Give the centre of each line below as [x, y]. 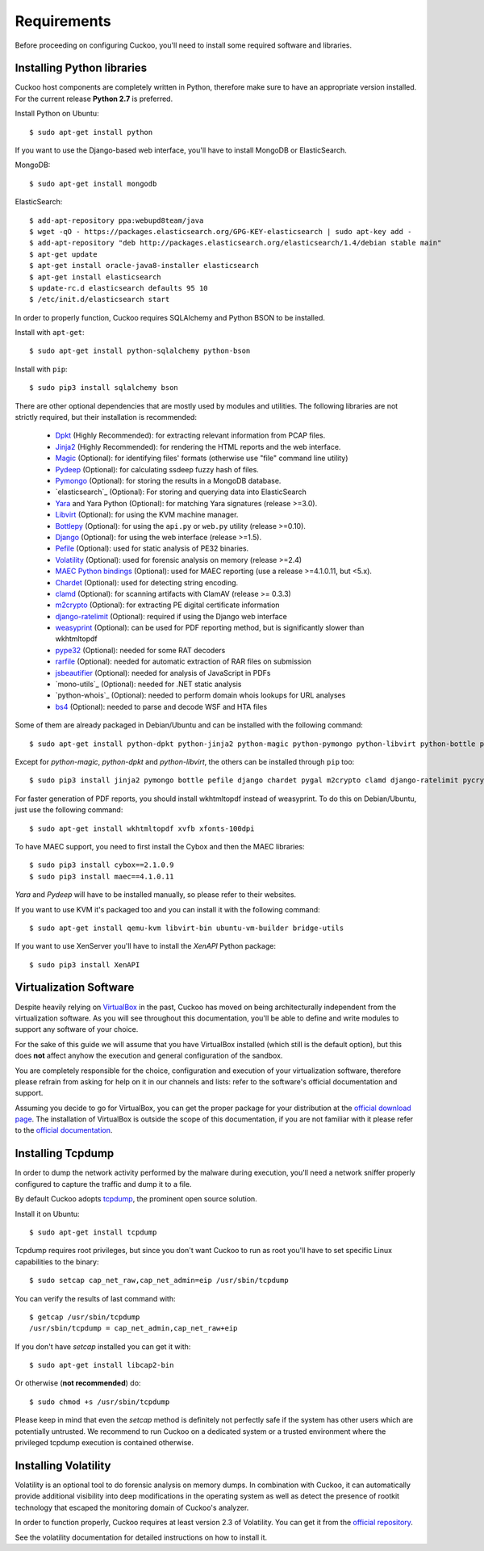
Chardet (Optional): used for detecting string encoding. [147, 582]
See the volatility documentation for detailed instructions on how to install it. [141, 1537]
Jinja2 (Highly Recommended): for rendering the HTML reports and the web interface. [198, 446]
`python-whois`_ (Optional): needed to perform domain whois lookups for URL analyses [200, 695]
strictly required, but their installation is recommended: [106, 417]
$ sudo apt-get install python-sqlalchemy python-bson [140, 351]
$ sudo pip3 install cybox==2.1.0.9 [102, 865]
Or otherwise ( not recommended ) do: [78, 1383]
